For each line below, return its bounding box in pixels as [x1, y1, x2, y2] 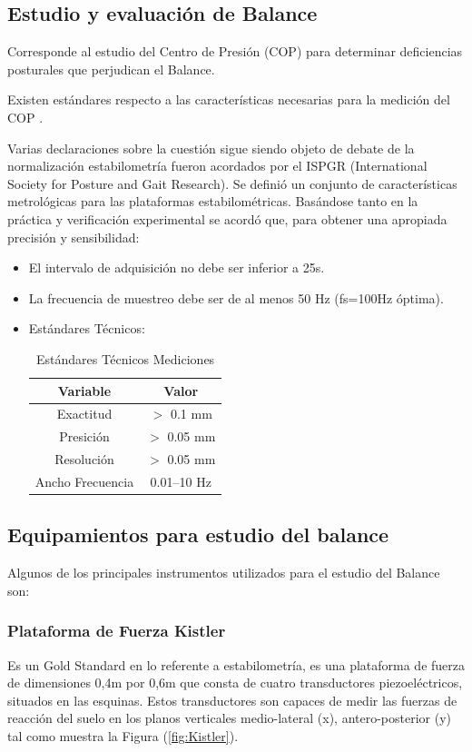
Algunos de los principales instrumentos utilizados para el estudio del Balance [7, 563, 440, 582]
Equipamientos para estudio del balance [7, 520, 389, 549]
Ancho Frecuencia [34, 471, 134, 490]
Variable [57, 381, 112, 400]
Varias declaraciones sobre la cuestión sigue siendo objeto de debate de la [7, 138, 415, 157]
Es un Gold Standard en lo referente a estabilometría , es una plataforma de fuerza [7, 655, 465, 674]
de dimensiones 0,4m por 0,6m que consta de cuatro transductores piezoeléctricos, [7, 673, 463, 692]
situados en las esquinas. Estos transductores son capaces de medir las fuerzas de [7, 690, 457, 709]
